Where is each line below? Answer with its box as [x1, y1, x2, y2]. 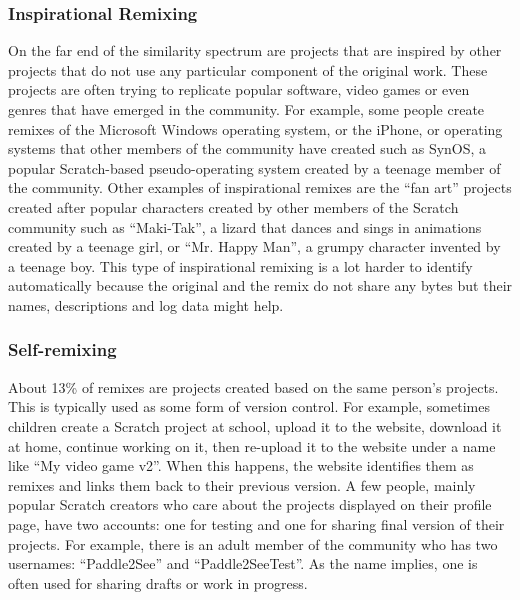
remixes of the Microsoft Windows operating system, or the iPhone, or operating [8, 118, 503, 139]
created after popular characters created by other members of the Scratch [8, 196, 459, 217]
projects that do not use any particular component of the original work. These [8, 59, 488, 80]
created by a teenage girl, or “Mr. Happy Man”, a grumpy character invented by [8, 236, 501, 257]
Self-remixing [8, 337, 117, 362]
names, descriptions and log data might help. [8, 294, 284, 315]
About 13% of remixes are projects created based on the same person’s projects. [8, 376, 499, 397]
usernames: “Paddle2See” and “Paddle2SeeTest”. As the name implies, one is [8, 553, 478, 574]
